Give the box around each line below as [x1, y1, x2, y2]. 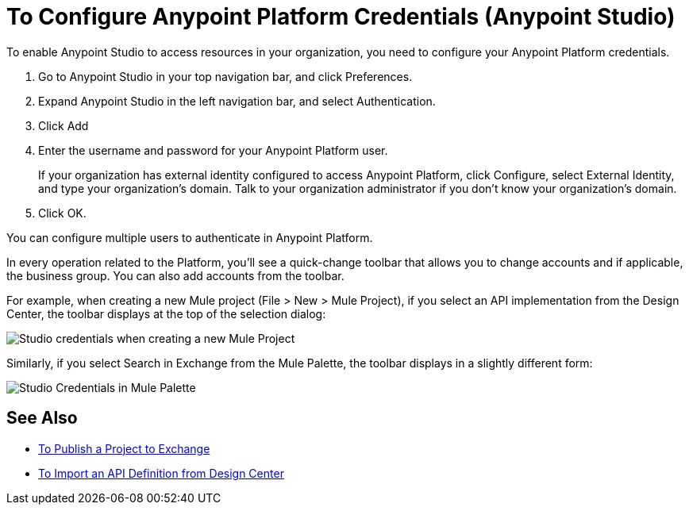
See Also [6, 408, 78, 428]
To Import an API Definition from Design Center [38, 466, 284, 480]
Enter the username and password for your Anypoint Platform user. [38, 143, 388, 157]
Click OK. [38, 206, 87, 220]
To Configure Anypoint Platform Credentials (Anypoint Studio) [6, 3, 676, 30]
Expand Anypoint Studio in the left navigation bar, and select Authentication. [38, 94, 436, 108]
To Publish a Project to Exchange [38, 441, 210, 455]
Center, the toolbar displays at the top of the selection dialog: [6, 306, 326, 321]
